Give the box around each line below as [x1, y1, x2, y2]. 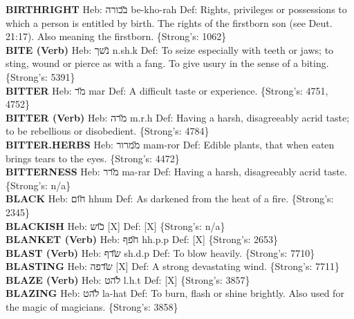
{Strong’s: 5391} [6, 69, 75, 84]
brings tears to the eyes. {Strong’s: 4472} [6, 151, 180, 165]
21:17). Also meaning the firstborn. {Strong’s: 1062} [6, 29, 227, 43]
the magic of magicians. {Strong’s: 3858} [6, 300, 178, 314]
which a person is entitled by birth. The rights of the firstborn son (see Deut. [6, 15, 333, 30]
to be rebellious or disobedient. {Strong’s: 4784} [6, 124, 209, 138]
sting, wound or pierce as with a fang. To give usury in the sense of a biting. [6, 56, 329, 70]
